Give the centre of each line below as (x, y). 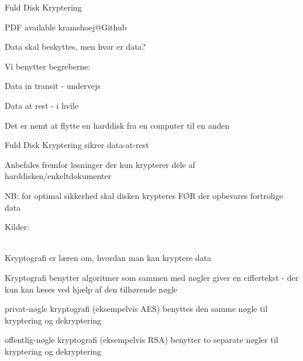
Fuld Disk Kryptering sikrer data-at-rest (77, 145)
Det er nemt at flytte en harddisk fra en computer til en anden (117, 125)
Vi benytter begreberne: (48, 66)
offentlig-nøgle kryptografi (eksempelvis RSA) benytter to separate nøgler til (142, 340)
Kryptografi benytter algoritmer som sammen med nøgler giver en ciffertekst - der (152, 277)
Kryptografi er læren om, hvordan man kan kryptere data (108, 258)
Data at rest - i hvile (42, 105)
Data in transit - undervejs (53, 86)
